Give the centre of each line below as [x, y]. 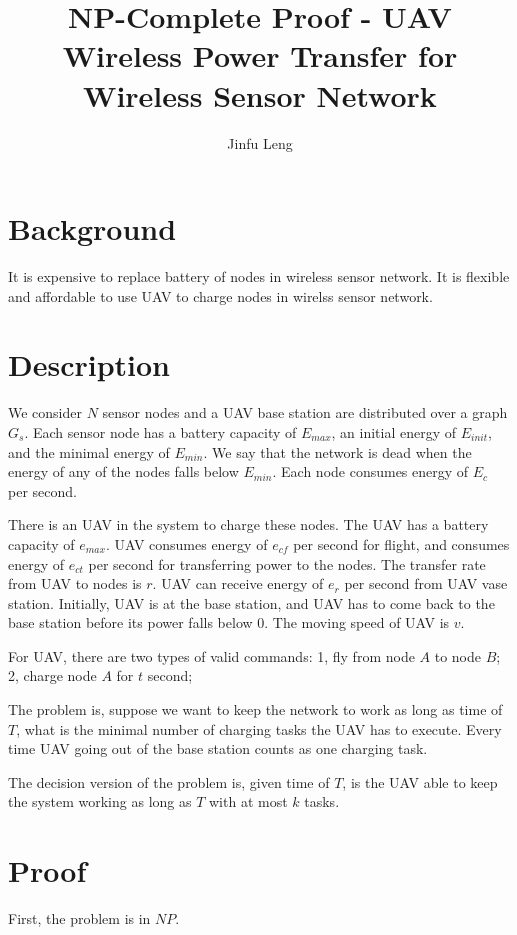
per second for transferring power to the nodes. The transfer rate [287, 563]
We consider [45, 412]
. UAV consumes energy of [186, 543]
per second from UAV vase [426, 583]
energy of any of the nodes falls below [123, 471]
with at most [248, 801]
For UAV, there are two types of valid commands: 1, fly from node [211, 655]
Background [92, 228]
